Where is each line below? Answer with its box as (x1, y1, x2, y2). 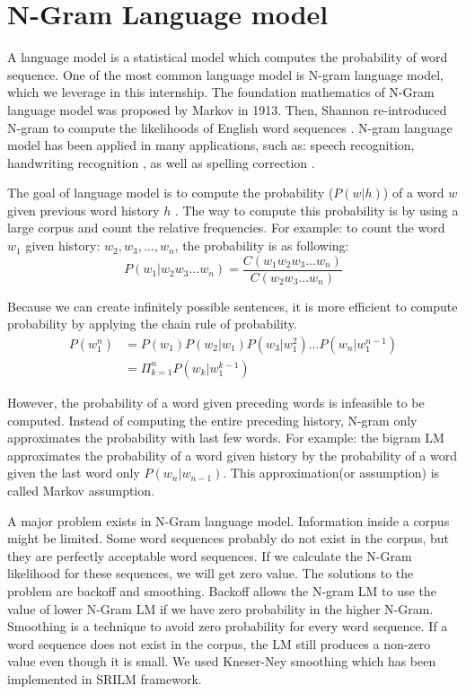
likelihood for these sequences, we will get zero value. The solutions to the (7, 564, 414, 583)
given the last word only (7, 463, 140, 482)
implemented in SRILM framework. (7, 669, 202, 688)
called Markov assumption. (7, 480, 154, 499)
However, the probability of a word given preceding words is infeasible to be (7, 392, 425, 411)
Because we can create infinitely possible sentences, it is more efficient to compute (7, 296, 458, 315)
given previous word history (7, 200, 160, 219)
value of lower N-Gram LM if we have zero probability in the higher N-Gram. (7, 599, 434, 618)
